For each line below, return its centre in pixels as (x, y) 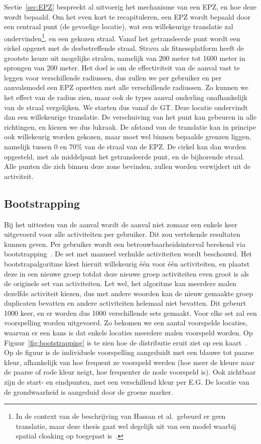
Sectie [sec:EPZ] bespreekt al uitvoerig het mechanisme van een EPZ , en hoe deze (130, 7)
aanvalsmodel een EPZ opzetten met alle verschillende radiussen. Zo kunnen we (126, 87)
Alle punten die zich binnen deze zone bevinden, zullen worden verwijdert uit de (127, 166)
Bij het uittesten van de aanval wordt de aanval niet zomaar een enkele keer (121, 224)
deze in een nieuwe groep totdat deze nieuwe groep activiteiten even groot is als (126, 273)
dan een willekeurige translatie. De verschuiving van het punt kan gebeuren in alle (130, 117)
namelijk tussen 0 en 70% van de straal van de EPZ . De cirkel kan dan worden (125, 146)
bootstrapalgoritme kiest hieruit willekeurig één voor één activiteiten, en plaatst (127, 263)
